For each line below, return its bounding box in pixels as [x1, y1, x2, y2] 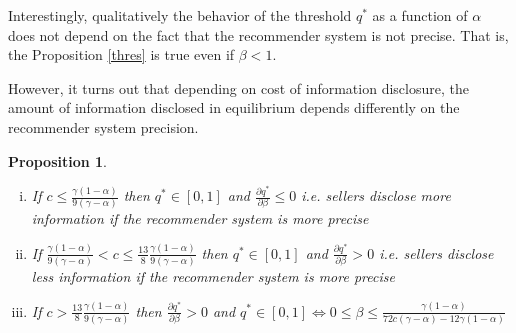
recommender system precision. [8, 116, 199, 137]
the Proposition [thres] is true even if [8, 44, 235, 65]
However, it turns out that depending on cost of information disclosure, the [8, 77, 469, 98]
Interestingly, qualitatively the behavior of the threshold [8, 5, 352, 25]
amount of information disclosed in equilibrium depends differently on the [8, 97, 460, 118]
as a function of [372, 5, 468, 25]
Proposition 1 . [8, 150, 107, 171]
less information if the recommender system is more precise [31, 266, 395, 287]
